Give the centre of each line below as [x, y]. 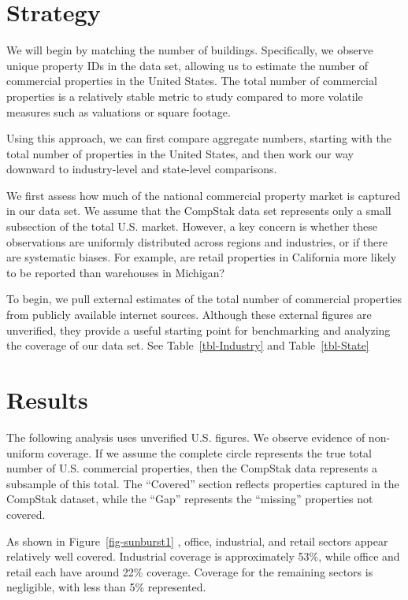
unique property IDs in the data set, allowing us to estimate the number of [187, 65]
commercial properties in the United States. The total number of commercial [192, 81]
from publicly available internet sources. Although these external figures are [189, 315]
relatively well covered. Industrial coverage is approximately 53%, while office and [203, 556]
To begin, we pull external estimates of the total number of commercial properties [204, 299]
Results [47, 399]
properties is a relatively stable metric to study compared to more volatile [185, 96]
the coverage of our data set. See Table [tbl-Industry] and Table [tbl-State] [188, 345]
